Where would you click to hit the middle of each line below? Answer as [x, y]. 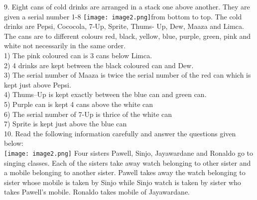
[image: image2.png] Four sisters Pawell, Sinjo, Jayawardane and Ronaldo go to [129, 152]
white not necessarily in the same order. [65, 46]
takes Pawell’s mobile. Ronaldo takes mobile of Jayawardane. [97, 192]
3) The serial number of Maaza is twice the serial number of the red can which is [128, 75]
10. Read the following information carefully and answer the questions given [120, 133]
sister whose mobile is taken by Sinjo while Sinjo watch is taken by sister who [123, 182]
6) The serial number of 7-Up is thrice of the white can [88, 114]
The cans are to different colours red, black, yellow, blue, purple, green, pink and [128, 36]
